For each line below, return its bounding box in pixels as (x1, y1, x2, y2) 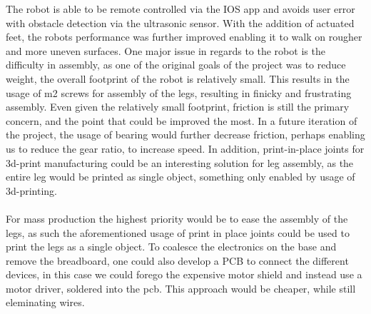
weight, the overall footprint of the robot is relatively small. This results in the (6, 71, 350, 86)
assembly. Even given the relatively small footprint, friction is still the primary (6, 99, 350, 114)
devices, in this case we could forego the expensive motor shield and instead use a (6, 267, 362, 282)
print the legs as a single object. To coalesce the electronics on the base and (6, 239, 337, 254)
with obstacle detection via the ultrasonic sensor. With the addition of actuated (6, 15, 355, 30)
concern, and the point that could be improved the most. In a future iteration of (6, 113, 357, 128)
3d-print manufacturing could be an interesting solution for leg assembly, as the (6, 155, 354, 170)
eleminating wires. (6, 295, 85, 310)
